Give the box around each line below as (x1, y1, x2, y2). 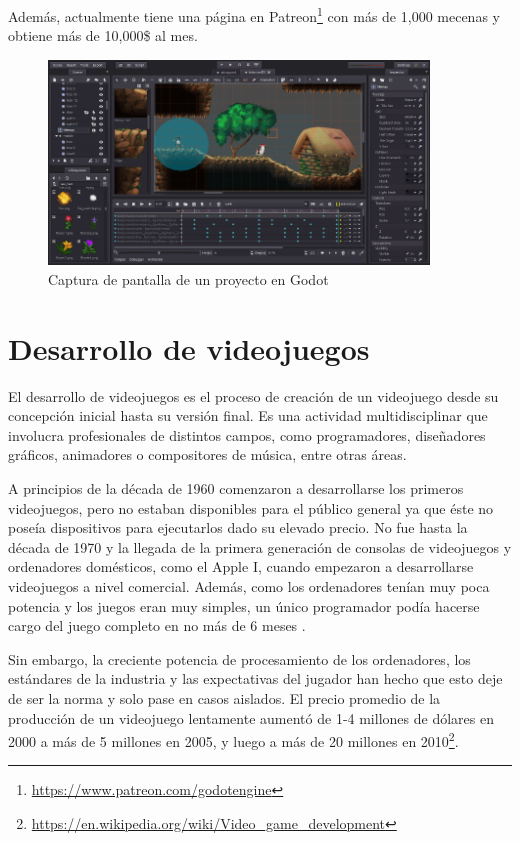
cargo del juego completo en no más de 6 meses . (8, 615, 306, 636)
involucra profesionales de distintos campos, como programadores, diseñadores (8, 424, 486, 445)
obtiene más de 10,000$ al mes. (8, 25, 198, 46)
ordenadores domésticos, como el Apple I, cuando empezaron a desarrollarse (8, 556, 474, 577)
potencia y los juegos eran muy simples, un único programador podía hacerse (8, 595, 480, 616)
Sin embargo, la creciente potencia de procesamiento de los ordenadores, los (8, 648, 471, 669)
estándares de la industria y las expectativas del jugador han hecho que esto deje (8, 668, 503, 689)
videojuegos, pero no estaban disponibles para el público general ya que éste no (8, 497, 494, 518)
